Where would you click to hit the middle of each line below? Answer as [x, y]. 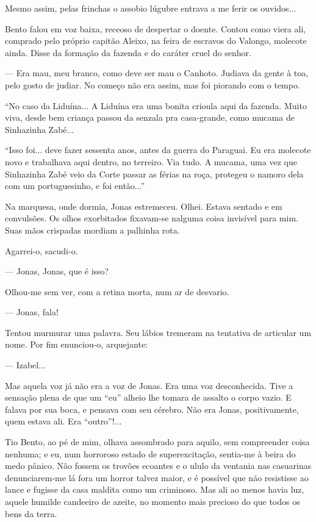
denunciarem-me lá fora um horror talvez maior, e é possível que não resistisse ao [157, 477]
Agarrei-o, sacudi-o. [41, 250]
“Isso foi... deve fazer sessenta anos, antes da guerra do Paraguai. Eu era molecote [158, 150]
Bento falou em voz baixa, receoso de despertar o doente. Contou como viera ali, [156, 28]
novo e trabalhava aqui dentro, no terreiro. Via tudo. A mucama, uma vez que [151, 161]
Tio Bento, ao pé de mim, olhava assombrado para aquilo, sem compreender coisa [157, 442]
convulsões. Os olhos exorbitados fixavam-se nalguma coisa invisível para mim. [152, 218]
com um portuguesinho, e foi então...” [75, 186]
